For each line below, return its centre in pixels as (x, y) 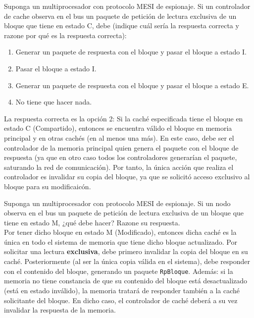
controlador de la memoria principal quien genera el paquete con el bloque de (121, 147)
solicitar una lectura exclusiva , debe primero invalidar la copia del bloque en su (126, 251)
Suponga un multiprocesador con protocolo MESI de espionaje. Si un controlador (127, 6)
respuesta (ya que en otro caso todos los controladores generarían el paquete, (121, 157)
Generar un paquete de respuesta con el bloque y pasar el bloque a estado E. (132, 85)
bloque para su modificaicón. (48, 186)
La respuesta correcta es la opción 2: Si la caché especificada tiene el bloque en (124, 118)
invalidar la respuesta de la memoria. (60, 310)
